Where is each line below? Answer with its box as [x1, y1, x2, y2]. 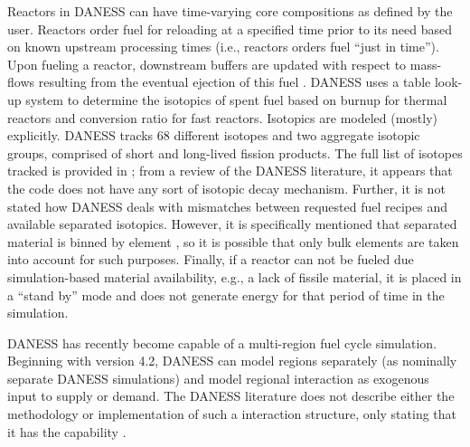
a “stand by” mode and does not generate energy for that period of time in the [7, 285, 445, 304]
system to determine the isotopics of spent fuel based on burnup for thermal [25, 90, 447, 109]
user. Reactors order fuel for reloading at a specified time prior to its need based [7, 19, 453, 38]
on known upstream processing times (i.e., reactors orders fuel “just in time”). [7, 37, 439, 56]
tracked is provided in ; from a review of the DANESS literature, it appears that [7, 161, 453, 180]
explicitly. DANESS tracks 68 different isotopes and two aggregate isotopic [7, 126, 420, 145]
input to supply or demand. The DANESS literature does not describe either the [7, 386, 455, 405]
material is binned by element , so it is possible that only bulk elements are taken [7, 232, 459, 251]
